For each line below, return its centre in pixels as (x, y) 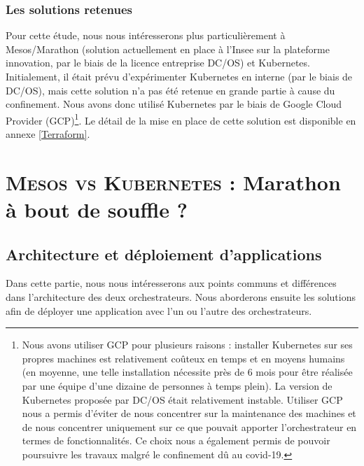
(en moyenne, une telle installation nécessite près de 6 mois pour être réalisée (187, 372)
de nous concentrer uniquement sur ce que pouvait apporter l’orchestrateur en (189, 426)
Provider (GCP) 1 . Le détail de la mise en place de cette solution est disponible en (181, 119)
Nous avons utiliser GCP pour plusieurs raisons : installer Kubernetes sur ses (187, 345)
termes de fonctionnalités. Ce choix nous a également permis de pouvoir (176, 440)
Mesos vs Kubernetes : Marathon (173, 182)
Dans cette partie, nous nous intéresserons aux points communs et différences (171, 283)
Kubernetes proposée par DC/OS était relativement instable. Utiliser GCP (182, 399)
